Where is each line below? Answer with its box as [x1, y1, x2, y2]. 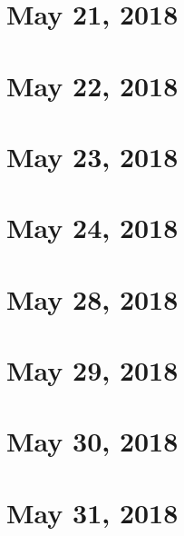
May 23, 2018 [6, 137, 179, 174]
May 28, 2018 [6, 280, 179, 317]
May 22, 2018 [6, 66, 179, 104]
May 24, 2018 [6, 209, 179, 246]
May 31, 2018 [6, 493, 179, 531]
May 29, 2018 [6, 352, 179, 389]
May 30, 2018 [6, 422, 179, 460]
